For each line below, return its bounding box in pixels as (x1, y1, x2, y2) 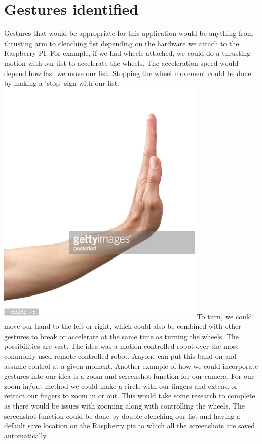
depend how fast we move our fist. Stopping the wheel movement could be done (4, 67, 251, 78)
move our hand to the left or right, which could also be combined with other (4, 321, 241, 331)
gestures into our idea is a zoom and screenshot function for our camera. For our (4, 371, 254, 381)
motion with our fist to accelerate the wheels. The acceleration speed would (4, 57, 239, 68)
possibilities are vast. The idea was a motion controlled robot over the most (4, 341, 239, 351)
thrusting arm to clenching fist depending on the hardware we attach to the (4, 38, 239, 48)
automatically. (4, 430, 48, 440)
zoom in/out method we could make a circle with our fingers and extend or (4, 380, 238, 391)
